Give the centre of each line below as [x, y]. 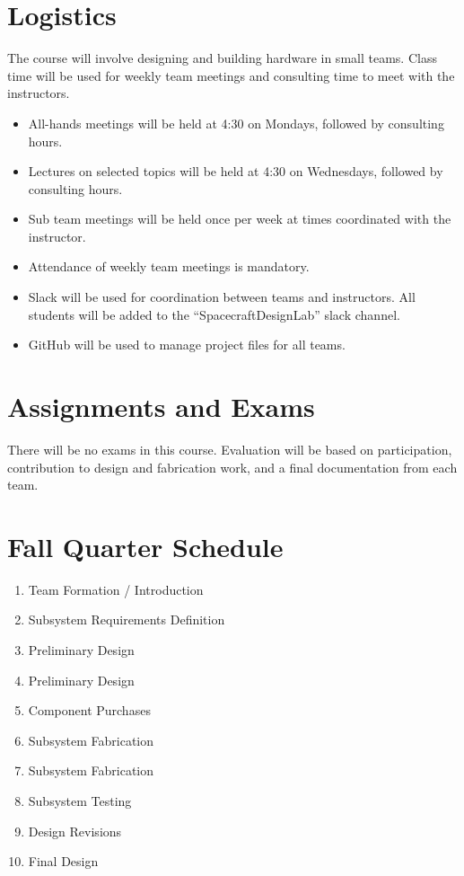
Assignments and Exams [161, 407]
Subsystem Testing [80, 801]
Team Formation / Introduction [116, 589]
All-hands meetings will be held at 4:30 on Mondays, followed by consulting [236, 123]
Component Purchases [89, 710]
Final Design [63, 861]
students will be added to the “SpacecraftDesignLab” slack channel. [214, 314]
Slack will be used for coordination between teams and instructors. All [222, 297]
